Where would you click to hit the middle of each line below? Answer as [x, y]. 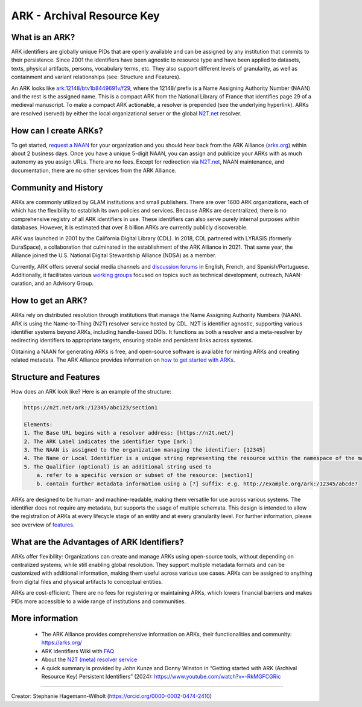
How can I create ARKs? [57, 131]
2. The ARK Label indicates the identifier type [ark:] [108, 441]
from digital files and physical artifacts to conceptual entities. [87, 581]
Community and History [57, 187]
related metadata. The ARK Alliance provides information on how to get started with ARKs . [123, 360]
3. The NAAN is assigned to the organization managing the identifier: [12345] [145, 450]
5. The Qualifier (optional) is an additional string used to [118, 467]
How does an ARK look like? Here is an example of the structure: [91, 392]
